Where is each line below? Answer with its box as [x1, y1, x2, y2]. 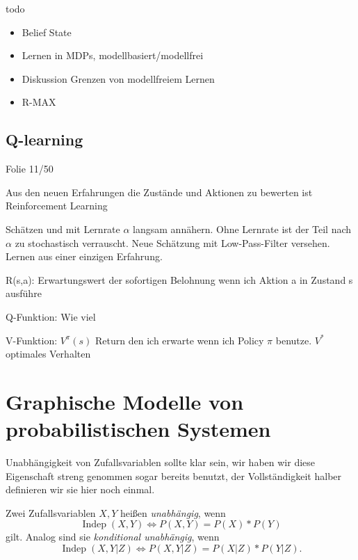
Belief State [22, 24, 72, 39]
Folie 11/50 [6, 161, 54, 176]
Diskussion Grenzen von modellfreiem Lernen [22, 71, 215, 86]
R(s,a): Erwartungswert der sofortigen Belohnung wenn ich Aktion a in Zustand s [6, 272, 353, 287]
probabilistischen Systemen [6, 415, 271, 443]
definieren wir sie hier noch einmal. [6, 482, 155, 497]
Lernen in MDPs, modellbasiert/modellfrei [22, 48, 204, 63]
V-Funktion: [6, 333, 58, 347]
